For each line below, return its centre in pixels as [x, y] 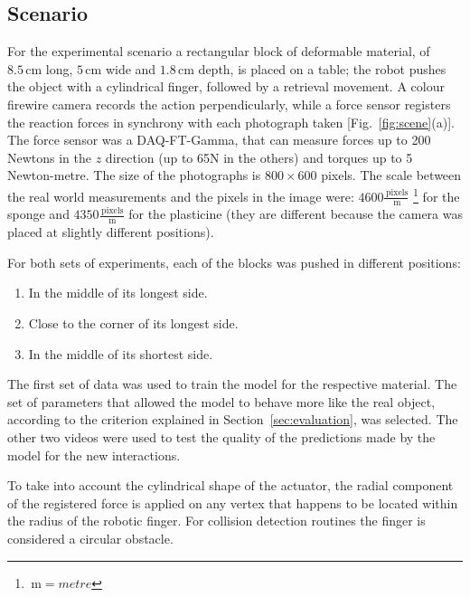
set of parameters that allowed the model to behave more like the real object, [221, 401]
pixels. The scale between [391, 175]
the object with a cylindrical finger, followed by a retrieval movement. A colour [226, 86]
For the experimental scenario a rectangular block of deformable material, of [219, 51]
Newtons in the [50, 157]
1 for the [437, 194]
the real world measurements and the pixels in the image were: [181, 196]
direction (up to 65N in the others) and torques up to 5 [259, 157]
